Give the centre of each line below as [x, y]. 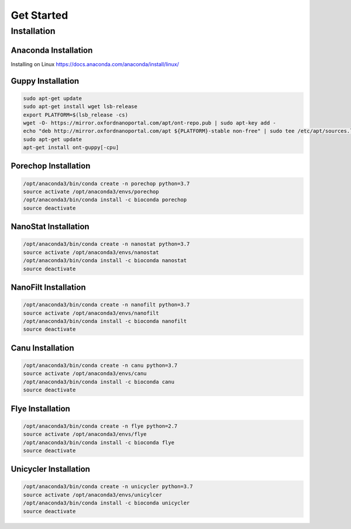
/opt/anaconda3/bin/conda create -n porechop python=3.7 [106, 183]
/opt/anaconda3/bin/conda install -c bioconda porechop [105, 200]
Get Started [39, 15]
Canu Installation [42, 348]
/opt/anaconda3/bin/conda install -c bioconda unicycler [106, 503]
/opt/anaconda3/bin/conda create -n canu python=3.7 [100, 365]
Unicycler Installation [51, 469]
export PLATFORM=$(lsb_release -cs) [76, 115]
